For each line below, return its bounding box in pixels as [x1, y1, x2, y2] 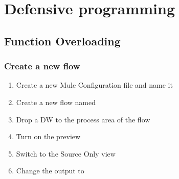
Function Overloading [4, 33, 121, 48]
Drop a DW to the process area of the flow [16, 114, 150, 124]
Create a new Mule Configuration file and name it [16, 80, 173, 90]
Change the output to [16, 165, 84, 176]
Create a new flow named [16, 96, 96, 107]
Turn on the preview [16, 131, 81, 142]
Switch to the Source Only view [16, 148, 116, 159]
